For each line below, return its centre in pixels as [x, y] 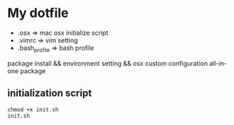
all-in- [218, 63]
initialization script [50, 93]
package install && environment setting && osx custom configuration [108, 63]
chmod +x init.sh [33, 109]
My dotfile [38, 13]
